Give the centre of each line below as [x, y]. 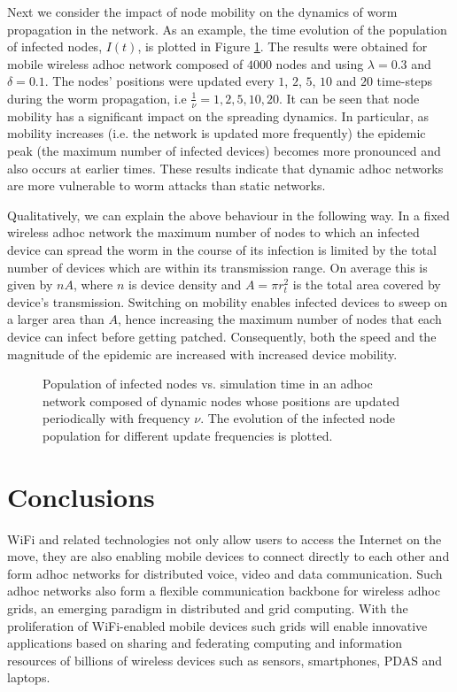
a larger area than [56, 319]
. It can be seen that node [349, 98]
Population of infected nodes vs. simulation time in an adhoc [208, 384]
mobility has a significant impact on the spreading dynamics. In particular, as [218, 115]
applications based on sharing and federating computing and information [205, 643]
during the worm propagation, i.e [97, 98]
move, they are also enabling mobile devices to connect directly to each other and [228, 556]
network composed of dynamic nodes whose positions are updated [221, 400]
